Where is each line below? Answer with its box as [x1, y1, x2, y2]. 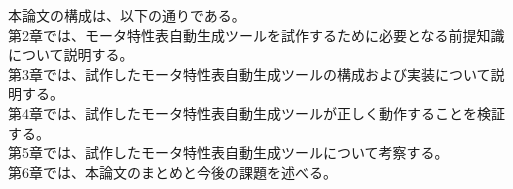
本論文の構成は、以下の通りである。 [8, 5, 246, 25]
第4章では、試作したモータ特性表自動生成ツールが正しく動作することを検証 [8, 102, 505, 123]
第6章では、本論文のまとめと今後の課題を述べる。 [8, 161, 337, 182]
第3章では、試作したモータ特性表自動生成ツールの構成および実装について [8, 63, 491, 84]
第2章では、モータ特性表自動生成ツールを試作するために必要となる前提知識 [8, 24, 505, 45]
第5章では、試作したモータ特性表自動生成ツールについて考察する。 [8, 142, 449, 163]
